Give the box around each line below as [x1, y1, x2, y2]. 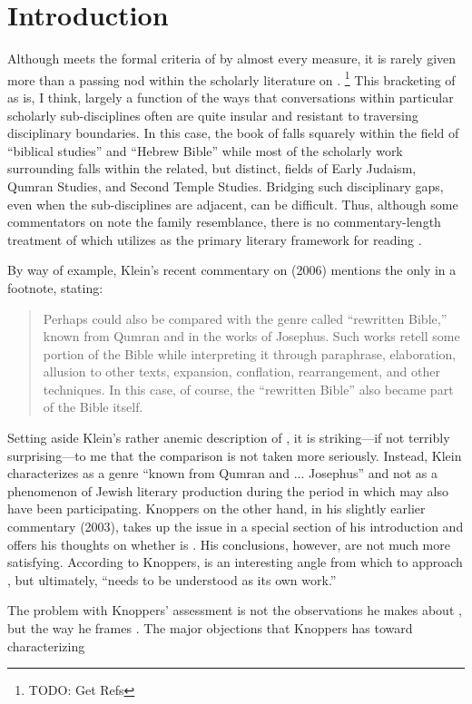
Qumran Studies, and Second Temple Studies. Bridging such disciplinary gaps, [7, 176, 444, 195]
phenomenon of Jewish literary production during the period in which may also [7, 481, 448, 500]
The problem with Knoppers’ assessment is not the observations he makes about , [7, 601, 462, 620]
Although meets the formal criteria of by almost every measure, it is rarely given [7, 49, 457, 68]
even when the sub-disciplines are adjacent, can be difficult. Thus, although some [7, 194, 458, 213]
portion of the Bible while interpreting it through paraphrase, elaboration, [43, 344, 457, 363]
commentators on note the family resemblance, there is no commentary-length [7, 212, 441, 231]
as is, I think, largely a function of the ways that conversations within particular [7, 87, 454, 106]
